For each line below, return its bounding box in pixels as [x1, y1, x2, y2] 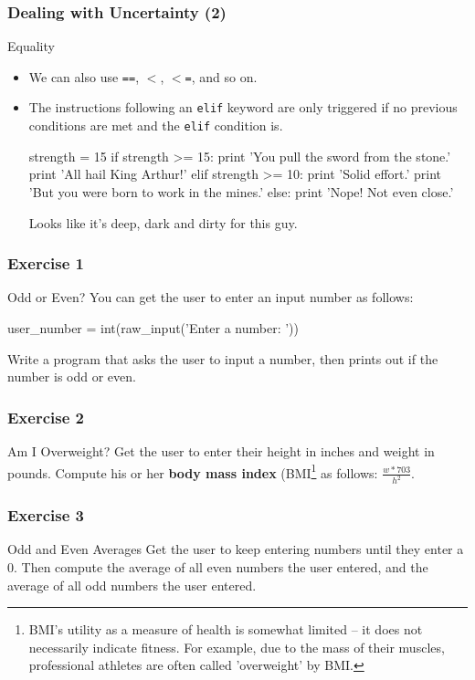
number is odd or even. [7, 367, 136, 386]
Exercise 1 [7, 252, 84, 275]
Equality [7, 37, 55, 56]
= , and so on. [185, 67, 258, 86]
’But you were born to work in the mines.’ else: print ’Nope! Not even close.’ [28, 182, 454, 201]
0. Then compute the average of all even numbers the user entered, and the [7, 557, 428, 576]
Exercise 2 [7, 405, 84, 428]
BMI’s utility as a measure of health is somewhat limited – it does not [28, 620, 423, 639]
